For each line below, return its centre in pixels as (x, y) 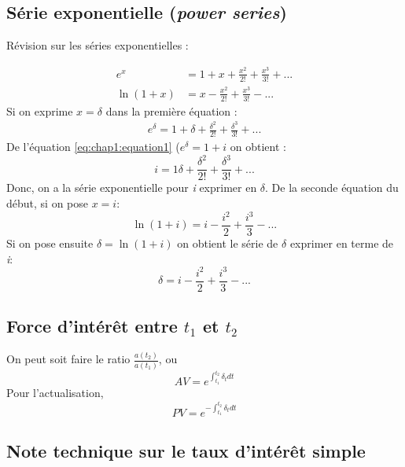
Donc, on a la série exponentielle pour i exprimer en (132, 188)
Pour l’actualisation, (55, 393)
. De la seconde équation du (332, 188)
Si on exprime (40, 110)
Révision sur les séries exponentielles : (98, 45)
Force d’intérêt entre (92, 326)
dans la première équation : (171, 110)
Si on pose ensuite (50, 243)
